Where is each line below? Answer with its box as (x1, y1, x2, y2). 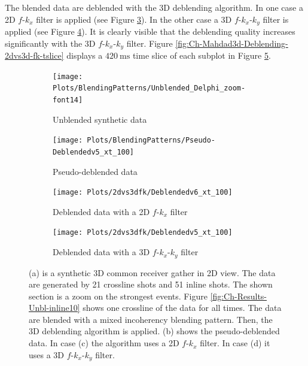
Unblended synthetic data (53, 113, 147, 125)
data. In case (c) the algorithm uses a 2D (29, 337, 179, 349)
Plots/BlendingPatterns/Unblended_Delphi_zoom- (53, 84, 246, 93)
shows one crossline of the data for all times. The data (83, 301, 282, 314)
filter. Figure (126, 37, 173, 49)
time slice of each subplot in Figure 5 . (132, 49, 271, 62)
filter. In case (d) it (200, 337, 270, 349)
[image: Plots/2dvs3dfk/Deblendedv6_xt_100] (53, 188, 233, 197)
